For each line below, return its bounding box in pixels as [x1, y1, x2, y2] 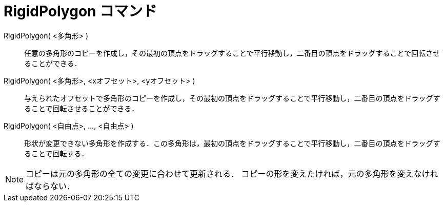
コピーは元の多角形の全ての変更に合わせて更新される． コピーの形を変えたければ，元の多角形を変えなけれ [26, 168, 438, 179]
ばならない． [26, 180, 75, 191]
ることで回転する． [24, 149, 89, 158]
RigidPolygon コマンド [4, 3, 157, 20]
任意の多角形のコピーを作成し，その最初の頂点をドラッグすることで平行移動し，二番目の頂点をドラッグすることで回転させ [24, 48, 440, 57]
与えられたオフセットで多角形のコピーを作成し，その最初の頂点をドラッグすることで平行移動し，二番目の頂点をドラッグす [24, 93, 440, 102]
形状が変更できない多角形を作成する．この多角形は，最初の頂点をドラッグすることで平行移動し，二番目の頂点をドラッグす [24, 138, 440, 148]
